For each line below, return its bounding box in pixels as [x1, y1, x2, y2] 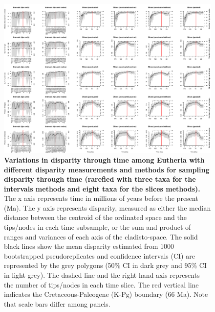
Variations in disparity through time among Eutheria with [4, 154, 205, 165]
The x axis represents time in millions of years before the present [4, 193, 198, 203]
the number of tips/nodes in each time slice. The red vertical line [4, 279, 199, 289]
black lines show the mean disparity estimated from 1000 [4, 241, 174, 251]
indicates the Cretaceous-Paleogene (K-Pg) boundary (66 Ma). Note [4, 289, 208, 299]
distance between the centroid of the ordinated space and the [4, 212, 187, 222]
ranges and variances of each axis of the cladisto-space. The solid [4, 231, 198, 241]
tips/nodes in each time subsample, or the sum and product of [4, 222, 191, 232]
